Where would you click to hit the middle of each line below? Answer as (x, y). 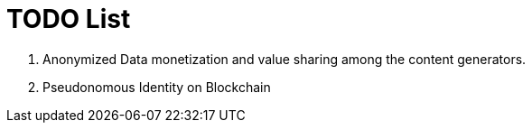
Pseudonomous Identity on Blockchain (157, 87)
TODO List (69, 19)
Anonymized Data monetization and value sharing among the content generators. (285, 59)
